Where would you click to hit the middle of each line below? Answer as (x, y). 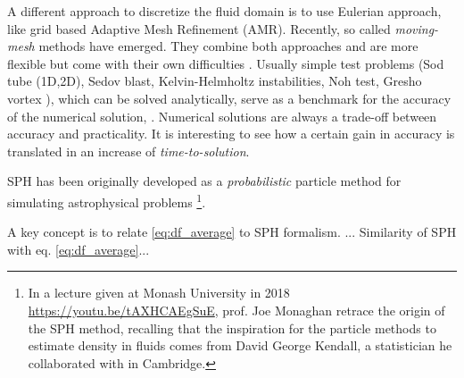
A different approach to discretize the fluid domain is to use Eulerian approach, (224, 11)
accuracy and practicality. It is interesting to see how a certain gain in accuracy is (231, 134)
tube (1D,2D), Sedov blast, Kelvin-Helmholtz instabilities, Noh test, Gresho (215, 81)
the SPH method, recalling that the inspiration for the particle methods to (232, 328)
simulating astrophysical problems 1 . (107, 200)
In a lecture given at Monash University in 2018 (159, 293)
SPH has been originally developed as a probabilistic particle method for (204, 181)
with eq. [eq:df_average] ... (79, 249)
